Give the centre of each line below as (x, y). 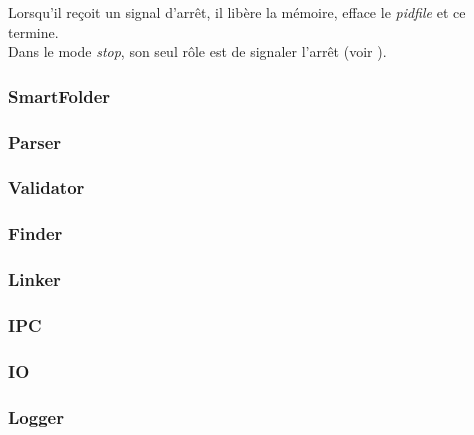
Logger (36, 416)
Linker (34, 279)
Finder (35, 233)
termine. (33, 31)
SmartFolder (59, 95)
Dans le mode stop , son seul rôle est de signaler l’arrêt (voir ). (197, 51)
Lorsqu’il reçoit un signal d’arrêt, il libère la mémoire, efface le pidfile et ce (237, 12)
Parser (35, 141)
